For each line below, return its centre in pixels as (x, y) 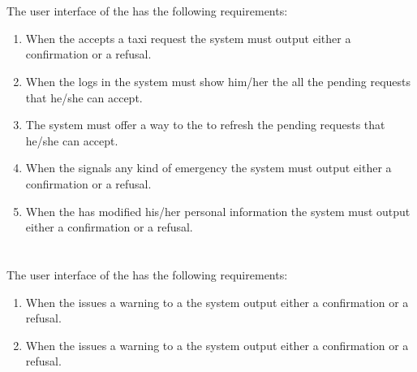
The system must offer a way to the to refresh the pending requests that (205, 125)
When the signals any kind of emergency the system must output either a (208, 168)
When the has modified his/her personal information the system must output (218, 211)
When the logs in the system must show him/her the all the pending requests (218, 81)
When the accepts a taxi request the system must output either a (188, 38)
